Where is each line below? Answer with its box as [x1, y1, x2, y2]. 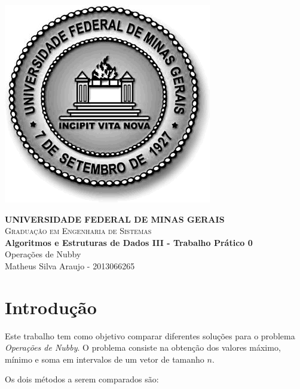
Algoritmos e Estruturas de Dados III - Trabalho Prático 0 [5, 236, 253, 248]
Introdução [5, 294, 97, 319]
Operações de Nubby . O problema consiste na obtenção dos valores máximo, [5, 341, 281, 354]
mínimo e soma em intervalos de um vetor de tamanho [5, 352, 204, 365]
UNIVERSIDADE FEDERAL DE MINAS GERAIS [5, 212, 225, 225]
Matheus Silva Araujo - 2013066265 [5, 259, 135, 272]
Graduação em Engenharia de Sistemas [5, 224, 152, 237]
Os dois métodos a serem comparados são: [5, 373, 159, 385]
